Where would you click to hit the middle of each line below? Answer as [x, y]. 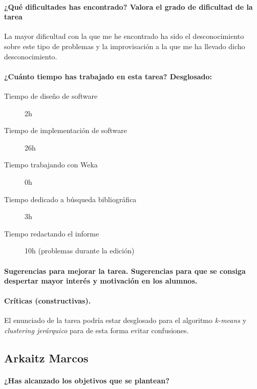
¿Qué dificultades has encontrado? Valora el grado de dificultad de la [128, 6]
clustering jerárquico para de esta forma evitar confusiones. [97, 330]
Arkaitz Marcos [46, 358]
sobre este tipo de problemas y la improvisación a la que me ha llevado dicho [125, 46]
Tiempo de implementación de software [66, 130]
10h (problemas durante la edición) [80, 251]
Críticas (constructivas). [48, 301]
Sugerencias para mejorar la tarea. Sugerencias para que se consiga [125, 271]
